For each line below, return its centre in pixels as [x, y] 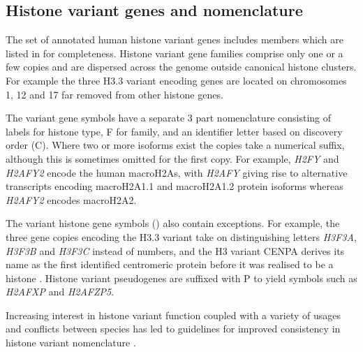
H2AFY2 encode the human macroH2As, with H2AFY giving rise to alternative [177, 172]
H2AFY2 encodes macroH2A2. [71, 199]
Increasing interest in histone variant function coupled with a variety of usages [173, 315]
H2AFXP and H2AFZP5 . [60, 292]
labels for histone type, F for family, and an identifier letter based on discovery [174, 131]
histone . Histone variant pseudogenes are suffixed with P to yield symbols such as [181, 278]
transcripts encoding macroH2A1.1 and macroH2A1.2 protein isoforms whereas [175, 186]
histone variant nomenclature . [71, 343]
